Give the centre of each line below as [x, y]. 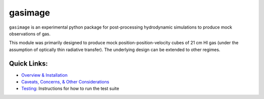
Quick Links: [29, 63]
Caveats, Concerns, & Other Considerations [65, 82]
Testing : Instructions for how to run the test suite [70, 89]
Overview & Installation [44, 75]
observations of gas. [30, 33]
